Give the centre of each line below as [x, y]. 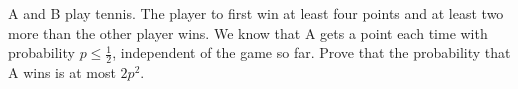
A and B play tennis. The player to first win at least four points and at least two [256, 13]
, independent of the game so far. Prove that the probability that [311, 52]
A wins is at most [62, 72]
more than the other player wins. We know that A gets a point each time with [248, 32]
